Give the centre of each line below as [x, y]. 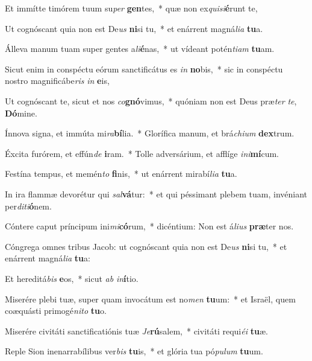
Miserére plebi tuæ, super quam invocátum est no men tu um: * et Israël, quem [150, 299]
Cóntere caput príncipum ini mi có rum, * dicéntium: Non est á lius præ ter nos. [149, 226]
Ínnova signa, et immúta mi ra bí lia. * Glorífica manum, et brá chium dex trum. [150, 133]
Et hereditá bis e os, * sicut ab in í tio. [72, 278]
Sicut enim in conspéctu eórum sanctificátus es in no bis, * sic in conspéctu [144, 69]
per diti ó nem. [28, 206]
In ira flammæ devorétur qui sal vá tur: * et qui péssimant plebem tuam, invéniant [156, 193]
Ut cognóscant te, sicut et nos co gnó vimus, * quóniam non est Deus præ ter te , [151, 101]
